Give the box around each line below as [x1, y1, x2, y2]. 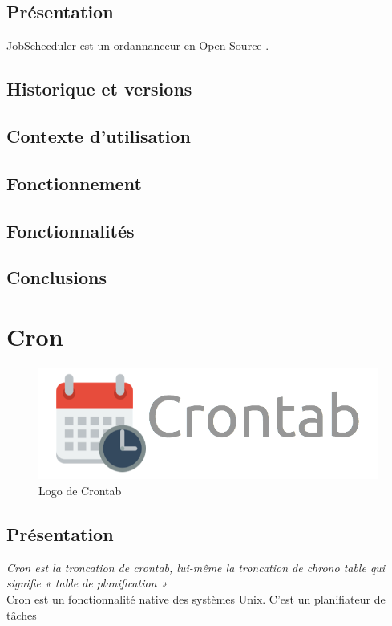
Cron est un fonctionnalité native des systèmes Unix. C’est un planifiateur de [6, 590, 386, 607]
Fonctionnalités [6, 217, 135, 242]
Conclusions [6, 265, 107, 290]
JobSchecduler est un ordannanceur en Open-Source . [6, 37, 269, 54]
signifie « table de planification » [6, 575, 168, 591]
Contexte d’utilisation [6, 123, 191, 148]
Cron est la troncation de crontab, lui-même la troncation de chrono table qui [6, 559, 386, 575]
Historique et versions [6, 76, 192, 101]
